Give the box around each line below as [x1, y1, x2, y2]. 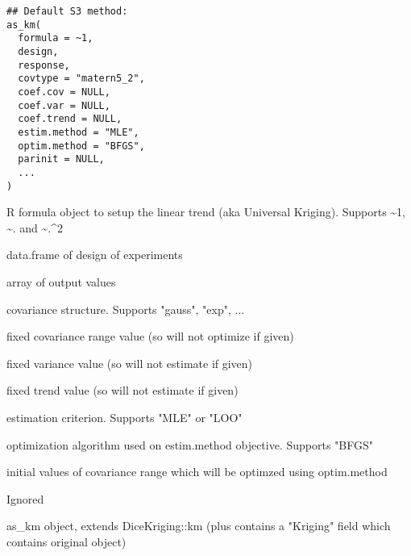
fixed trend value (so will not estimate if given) [6, 382, 239, 399]
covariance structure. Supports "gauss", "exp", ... [6, 300, 245, 317]
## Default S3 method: [6, 6, 128, 17]
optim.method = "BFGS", [18, 140, 145, 152]
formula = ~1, [18, 32, 93, 44]
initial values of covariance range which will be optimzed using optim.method [6, 463, 388, 480]
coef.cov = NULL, [18, 86, 110, 98]
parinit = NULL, [18, 153, 105, 165]
